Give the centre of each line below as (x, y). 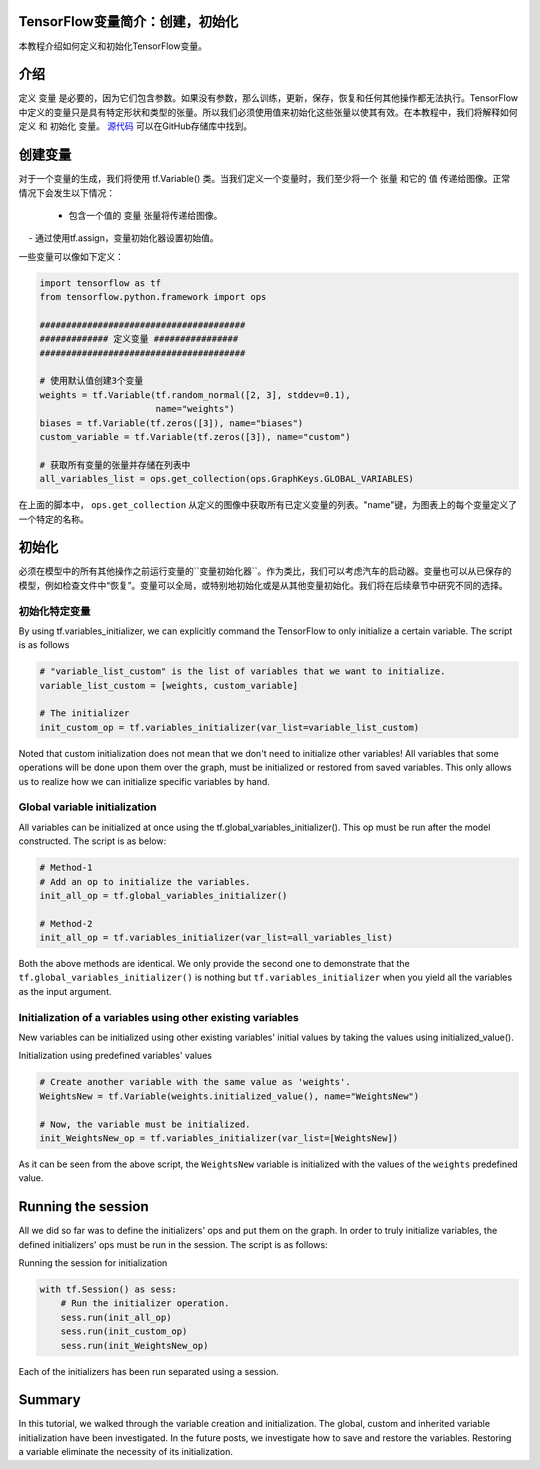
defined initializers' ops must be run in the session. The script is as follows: (173, 1244)
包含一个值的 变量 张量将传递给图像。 (145, 215)
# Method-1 (66, 868)
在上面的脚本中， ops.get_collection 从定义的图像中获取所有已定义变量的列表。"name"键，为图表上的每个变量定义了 (267, 505)
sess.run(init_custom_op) (124, 1331)
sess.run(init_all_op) (116, 1317)
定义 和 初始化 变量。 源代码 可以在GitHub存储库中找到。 (135, 126)
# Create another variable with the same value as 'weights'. (195, 1082)
